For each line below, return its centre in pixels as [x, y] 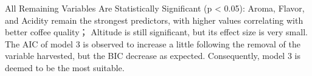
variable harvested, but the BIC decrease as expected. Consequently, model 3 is [153, 56]
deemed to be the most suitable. [65, 67]
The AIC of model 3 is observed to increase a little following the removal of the [153, 43]
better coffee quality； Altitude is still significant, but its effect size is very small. [156, 32]
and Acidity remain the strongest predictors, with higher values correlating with [154, 20]
